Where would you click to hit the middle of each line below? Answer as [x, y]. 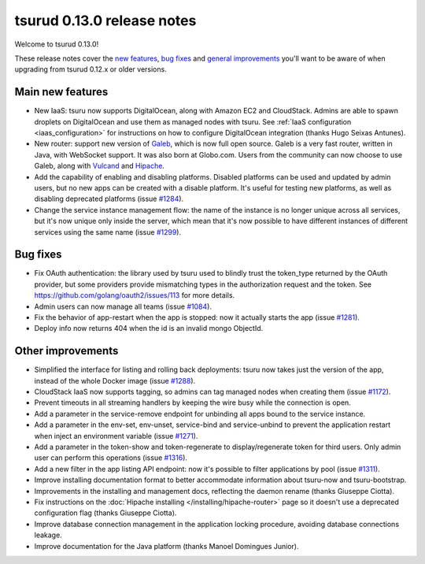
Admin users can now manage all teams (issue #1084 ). [123, 306]
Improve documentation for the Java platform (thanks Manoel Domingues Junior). [166, 546]
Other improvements [67, 351]
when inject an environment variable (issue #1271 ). [116, 436]
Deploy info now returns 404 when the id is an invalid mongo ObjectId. [149, 328]
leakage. [48, 535]
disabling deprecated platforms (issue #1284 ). [109, 199]
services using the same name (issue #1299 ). [107, 232]
